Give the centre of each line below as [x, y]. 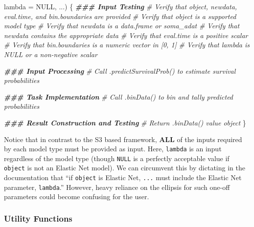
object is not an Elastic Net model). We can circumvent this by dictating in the [125, 168]
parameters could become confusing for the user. [77, 196]
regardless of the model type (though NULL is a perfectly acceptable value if [117, 158]
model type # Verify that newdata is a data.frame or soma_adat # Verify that [122, 26]
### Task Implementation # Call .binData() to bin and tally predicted [119, 96]
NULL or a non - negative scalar [51, 54]
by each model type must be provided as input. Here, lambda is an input [113, 149]
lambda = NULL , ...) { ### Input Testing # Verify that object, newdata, [121, 6]
